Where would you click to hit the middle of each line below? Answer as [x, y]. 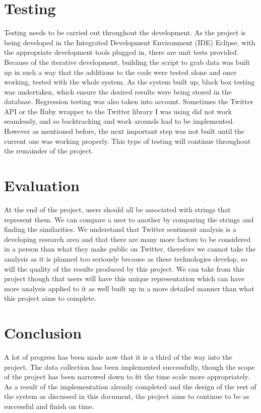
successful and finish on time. [49, 406]
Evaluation [42, 185]
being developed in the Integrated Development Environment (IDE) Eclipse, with [130, 42]
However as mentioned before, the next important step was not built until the [124, 131]
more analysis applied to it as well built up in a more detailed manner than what [129, 288]
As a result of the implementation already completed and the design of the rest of [130, 386]
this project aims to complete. [50, 298]
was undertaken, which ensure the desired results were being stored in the [118, 91]
